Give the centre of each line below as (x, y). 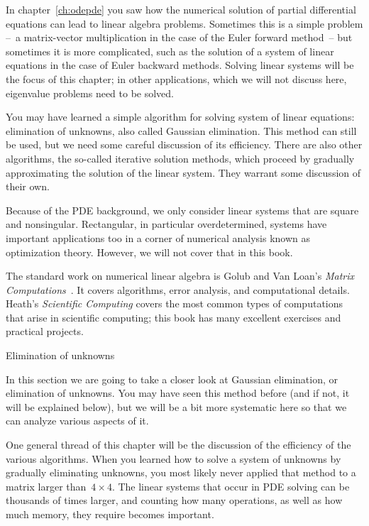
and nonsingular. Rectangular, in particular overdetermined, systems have (166, 224)
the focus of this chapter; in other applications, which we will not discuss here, (176, 78)
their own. (28, 186)
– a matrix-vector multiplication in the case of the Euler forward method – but (179, 37)
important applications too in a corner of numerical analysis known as (158, 237)
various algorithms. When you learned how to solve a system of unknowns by (174, 458)
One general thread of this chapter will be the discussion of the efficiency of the (178, 445)
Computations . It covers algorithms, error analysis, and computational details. (178, 289)
